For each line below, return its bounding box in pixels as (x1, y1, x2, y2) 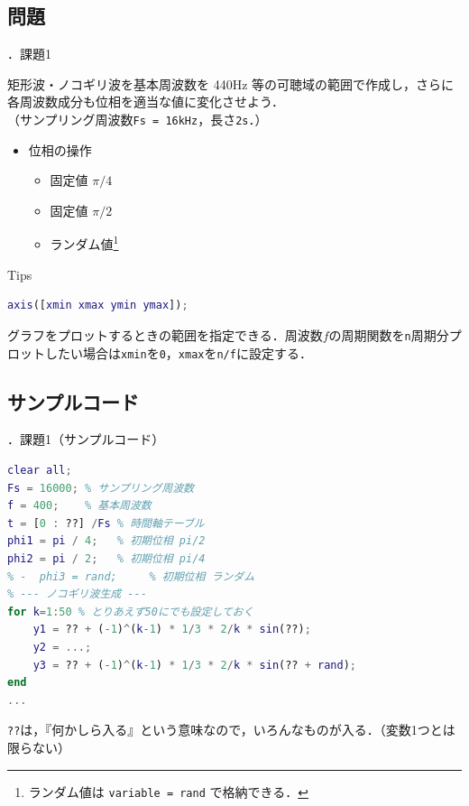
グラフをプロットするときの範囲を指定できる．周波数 (7, 325, 323, 344)
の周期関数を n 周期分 (328, 325, 449, 344)
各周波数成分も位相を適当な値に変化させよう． (7, 92, 284, 111)
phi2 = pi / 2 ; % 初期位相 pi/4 (7, 551, 206, 565)
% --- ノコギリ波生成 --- (7, 588, 147, 601)
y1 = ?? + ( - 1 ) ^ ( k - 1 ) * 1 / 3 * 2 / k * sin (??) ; (32, 623, 311, 636)
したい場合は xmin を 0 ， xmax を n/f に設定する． (44, 343, 312, 362)
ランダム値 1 (50, 232, 119, 254)
